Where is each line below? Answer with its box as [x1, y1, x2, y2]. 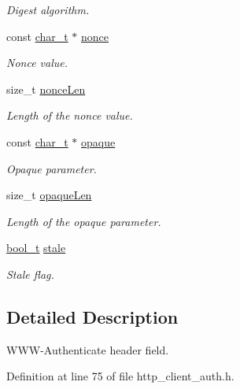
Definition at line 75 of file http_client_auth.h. [6, 368, 234, 384]
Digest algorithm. [6, 2, 90, 17]
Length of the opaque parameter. [6, 213, 161, 229]
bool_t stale [6, 239, 66, 256]
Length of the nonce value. [6, 107, 133, 124]
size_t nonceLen [6, 80, 86, 97]
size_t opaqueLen [6, 187, 92, 203]
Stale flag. [6, 265, 54, 282]
